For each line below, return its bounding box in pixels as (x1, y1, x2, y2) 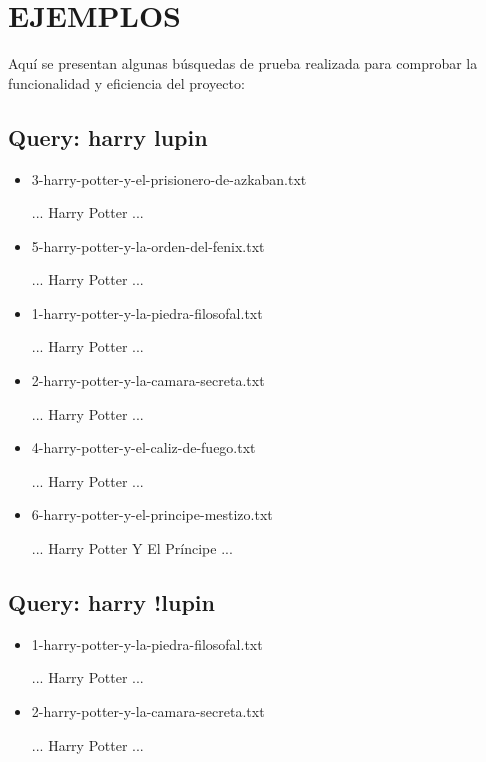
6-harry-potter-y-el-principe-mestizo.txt (31, 504, 273, 525)
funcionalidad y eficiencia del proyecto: (8, 72, 245, 93)
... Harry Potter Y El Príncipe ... (31, 538, 233, 559)
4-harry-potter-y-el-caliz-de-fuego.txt (31, 437, 256, 458)
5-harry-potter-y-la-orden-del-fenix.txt (31, 235, 265, 256)
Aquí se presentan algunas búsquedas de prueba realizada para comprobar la (8, 53, 478, 74)
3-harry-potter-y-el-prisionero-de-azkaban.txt (31, 168, 307, 189)
